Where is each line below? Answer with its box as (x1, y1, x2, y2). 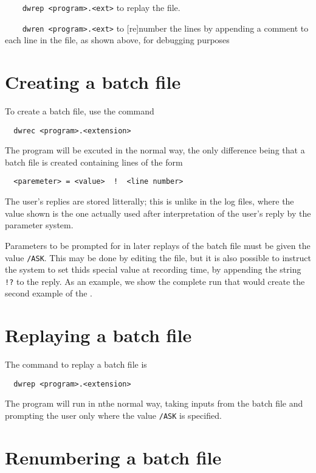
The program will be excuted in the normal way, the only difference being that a (5, 144, 305, 156)
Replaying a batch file (5, 323, 192, 348)
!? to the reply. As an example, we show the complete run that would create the (5, 275, 305, 287)
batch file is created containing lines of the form (5, 155, 183, 168)
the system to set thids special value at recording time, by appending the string (5, 263, 301, 276)
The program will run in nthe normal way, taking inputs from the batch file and (5, 397, 303, 410)
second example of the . (5, 287, 92, 300)
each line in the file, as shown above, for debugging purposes (5, 33, 230, 46)
